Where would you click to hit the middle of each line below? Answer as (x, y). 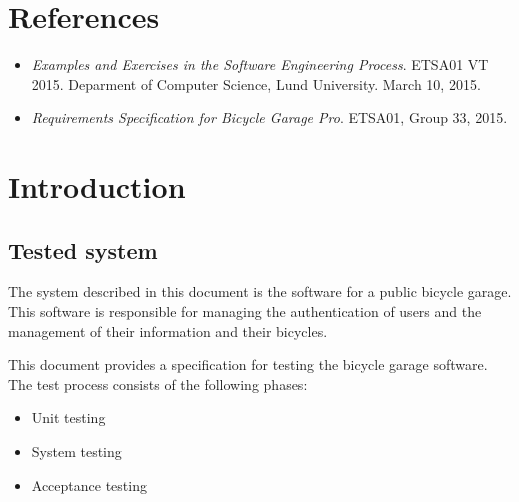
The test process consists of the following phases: (158, 383)
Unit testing (68, 417)
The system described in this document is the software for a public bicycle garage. (260, 291)
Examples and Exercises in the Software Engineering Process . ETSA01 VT (260, 64)
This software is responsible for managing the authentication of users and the (245, 311)
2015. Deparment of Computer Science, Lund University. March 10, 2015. (256, 83)
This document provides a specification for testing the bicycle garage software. (248, 364)
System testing (76, 451)
